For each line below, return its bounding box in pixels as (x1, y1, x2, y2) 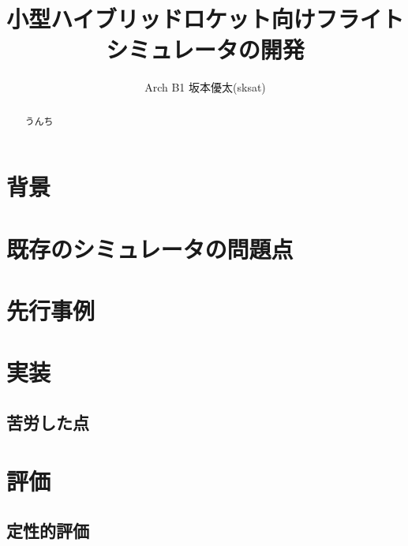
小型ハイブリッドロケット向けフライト (6, 2, 404, 35)
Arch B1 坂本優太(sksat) (144, 79, 266, 95)
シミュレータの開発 (106, 33, 305, 65)
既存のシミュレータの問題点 (6, 232, 294, 264)
